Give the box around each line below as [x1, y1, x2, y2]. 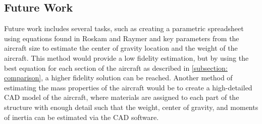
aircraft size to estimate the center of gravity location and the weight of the [4, 43, 238, 53]
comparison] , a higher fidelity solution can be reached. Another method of [4, 72, 233, 83]
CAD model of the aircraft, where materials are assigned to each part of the [4, 92, 239, 102]
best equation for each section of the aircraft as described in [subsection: [4, 62, 228, 73]
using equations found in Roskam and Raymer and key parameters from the [4, 33, 239, 43]
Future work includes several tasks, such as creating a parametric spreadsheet [4, 23, 244, 34]
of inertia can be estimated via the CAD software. [4, 111, 159, 122]
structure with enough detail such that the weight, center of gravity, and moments [4, 101, 258, 112]
